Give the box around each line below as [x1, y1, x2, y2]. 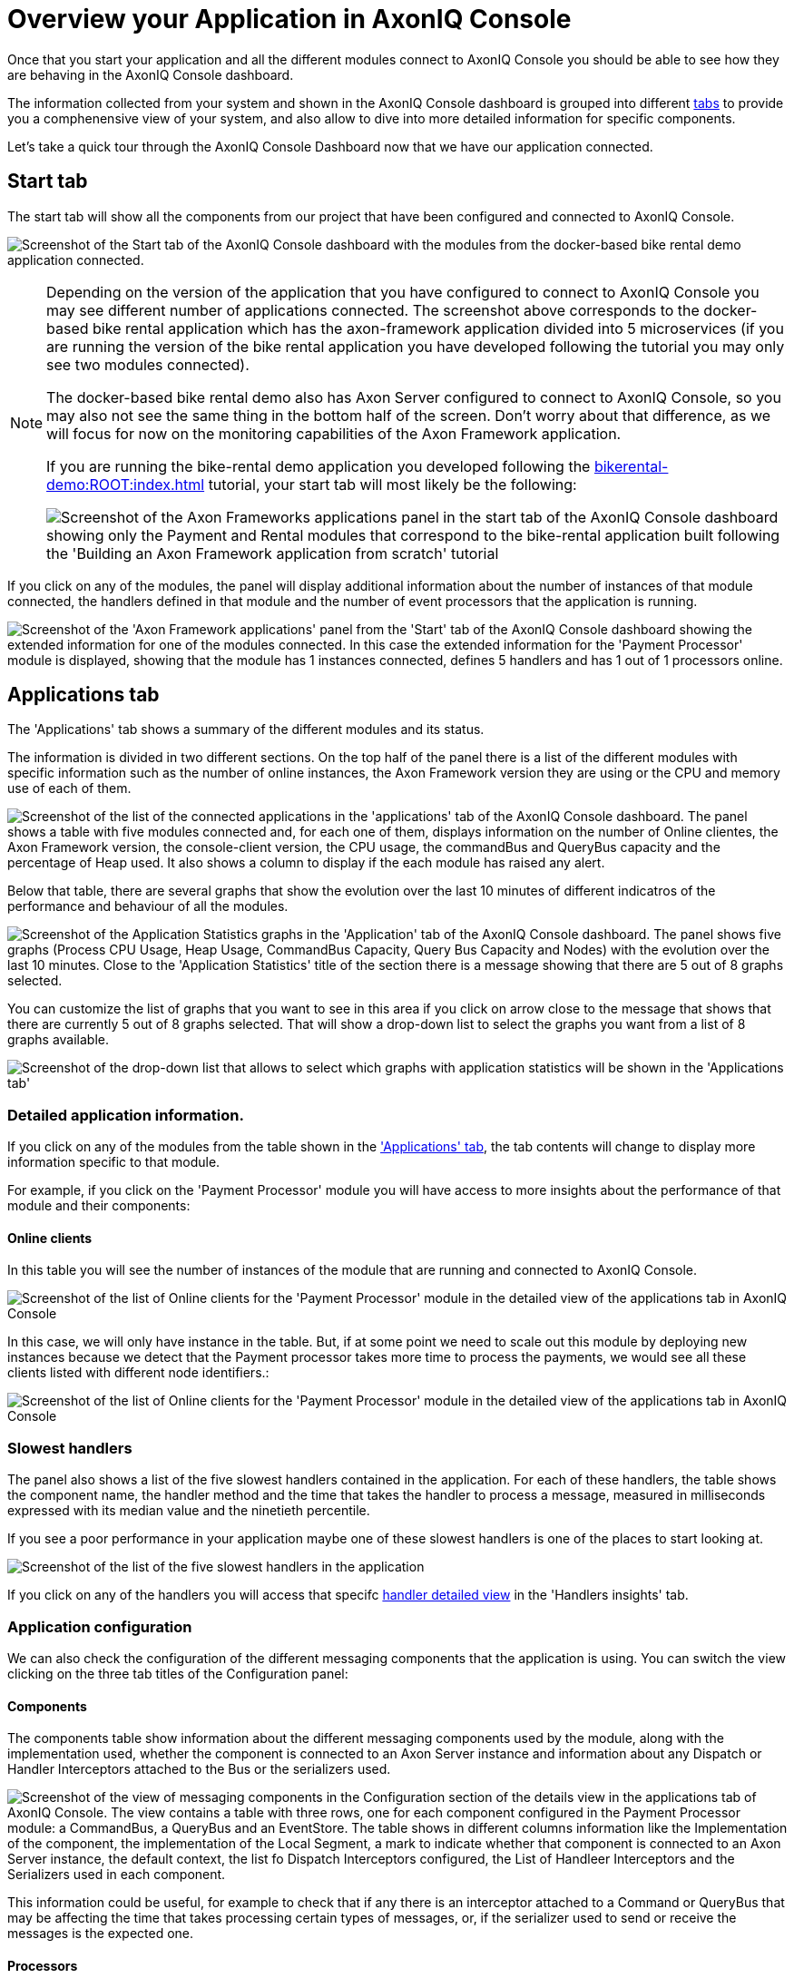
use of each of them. [7, 780, 132, 797]
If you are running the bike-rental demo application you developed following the [46, 456, 591, 475]
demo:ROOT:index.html [46, 475, 205, 494]
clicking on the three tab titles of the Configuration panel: [7, 1665, 348, 1681]
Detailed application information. [7, 1105, 244, 1124]
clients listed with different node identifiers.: [7, 1365, 270, 1381]
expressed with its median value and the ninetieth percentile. [7, 1503, 370, 1519]
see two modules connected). [46, 355, 250, 374]
